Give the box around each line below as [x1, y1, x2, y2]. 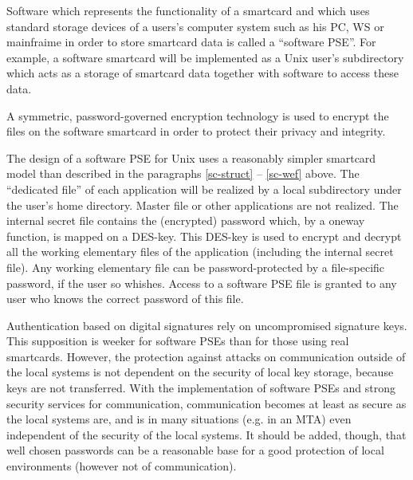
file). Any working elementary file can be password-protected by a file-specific [6, 258, 385, 275]
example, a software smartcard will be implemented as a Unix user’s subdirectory [6, 49, 404, 65]
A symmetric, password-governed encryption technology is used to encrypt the [6, 107, 389, 124]
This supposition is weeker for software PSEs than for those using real [6, 332, 349, 349]
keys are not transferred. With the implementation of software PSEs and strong [6, 380, 395, 396]
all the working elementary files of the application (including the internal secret [6, 243, 394, 260]
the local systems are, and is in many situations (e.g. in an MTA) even [6, 411, 352, 427]
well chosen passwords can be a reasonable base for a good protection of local [6, 442, 384, 458]
